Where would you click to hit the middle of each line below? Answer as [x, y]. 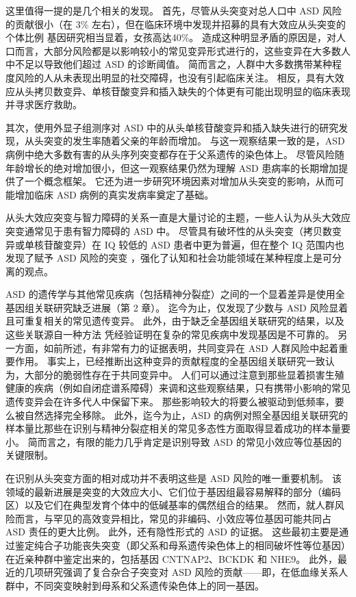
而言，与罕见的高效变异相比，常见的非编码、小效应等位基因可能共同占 [173, 518]
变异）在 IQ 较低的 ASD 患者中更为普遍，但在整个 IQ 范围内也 [203, 244]
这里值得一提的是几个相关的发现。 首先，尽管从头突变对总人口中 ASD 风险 [174, 10]
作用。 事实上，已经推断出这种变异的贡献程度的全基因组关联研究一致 [170, 361]
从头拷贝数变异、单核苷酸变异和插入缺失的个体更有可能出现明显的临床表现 [182, 91]
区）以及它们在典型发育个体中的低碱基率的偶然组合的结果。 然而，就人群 [170, 505]
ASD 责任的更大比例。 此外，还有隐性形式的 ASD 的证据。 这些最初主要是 [173, 532]
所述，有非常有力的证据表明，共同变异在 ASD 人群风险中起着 [201, 347]
